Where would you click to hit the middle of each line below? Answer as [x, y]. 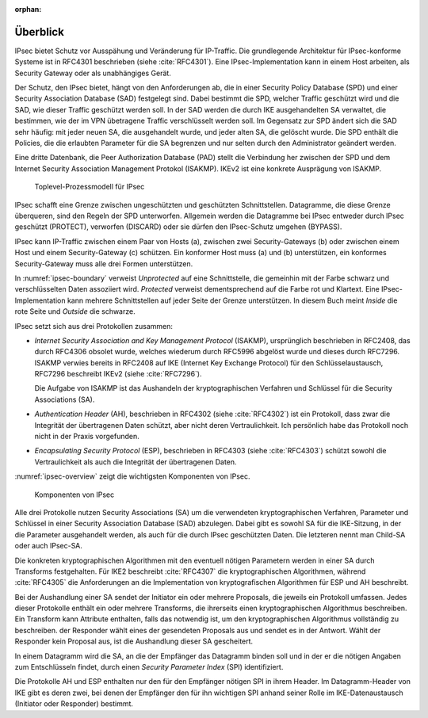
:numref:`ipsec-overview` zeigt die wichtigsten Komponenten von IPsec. [132, 476]
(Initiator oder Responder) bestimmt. [74, 704]
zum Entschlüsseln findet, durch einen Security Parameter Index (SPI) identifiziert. [149, 667]
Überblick [40, 32]
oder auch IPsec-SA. [49, 546]
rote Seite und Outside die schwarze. [75, 311]
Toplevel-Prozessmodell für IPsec [90, 187]
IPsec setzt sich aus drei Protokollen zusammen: [94, 326]
